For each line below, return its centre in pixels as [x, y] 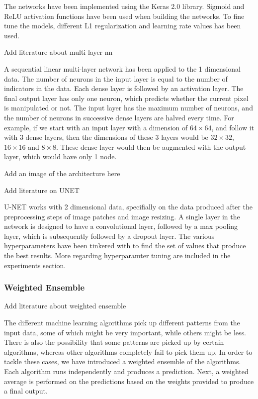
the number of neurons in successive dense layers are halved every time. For [119, 117]
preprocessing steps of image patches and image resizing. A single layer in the [122, 216]
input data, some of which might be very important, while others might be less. [125, 332]
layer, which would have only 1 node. [60, 156]
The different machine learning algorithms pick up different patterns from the [122, 323]
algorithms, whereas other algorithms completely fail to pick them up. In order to [128, 351]
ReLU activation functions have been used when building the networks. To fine [124, 16]
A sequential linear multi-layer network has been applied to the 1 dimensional [122, 68]
